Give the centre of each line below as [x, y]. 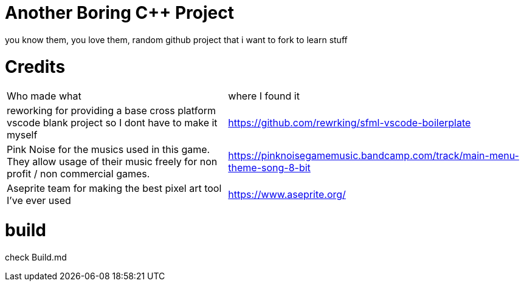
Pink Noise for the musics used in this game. [109, 150]
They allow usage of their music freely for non [112, 162]
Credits [35, 66]
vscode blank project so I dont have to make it [112, 123]
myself [22, 135]
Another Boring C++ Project [119, 13]
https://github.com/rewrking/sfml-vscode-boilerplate [350, 123]
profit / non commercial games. [78, 174]
